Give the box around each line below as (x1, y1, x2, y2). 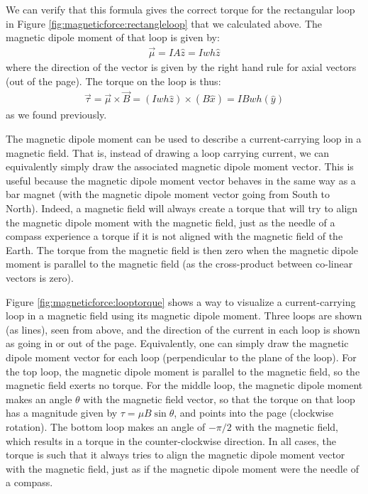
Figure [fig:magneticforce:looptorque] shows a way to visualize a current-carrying (6, 294, 356, 309)
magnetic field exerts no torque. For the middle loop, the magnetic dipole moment (6, 378, 363, 393)
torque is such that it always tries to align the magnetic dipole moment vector (6, 447, 345, 462)
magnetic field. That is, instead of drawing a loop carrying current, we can (6, 145, 330, 160)
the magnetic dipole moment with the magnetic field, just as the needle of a (6, 214, 335, 229)
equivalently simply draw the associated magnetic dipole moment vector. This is (6, 159, 354, 174)
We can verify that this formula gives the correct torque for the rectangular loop (6, 2, 355, 16)
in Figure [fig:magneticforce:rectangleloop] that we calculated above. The (6, 16, 323, 31)
